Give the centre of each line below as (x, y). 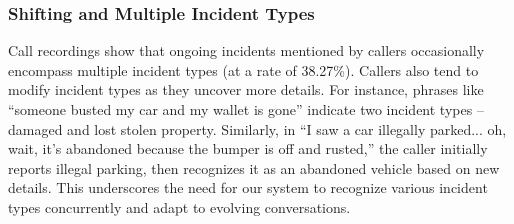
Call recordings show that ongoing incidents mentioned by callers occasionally (246, 50)
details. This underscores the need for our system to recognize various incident (248, 187)
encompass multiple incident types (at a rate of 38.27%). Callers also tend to (243, 69)
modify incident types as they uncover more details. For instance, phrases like (246, 89)
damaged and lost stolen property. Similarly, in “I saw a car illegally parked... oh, (257, 128)
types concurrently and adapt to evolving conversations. (179, 206)
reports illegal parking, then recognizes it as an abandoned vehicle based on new (254, 167)
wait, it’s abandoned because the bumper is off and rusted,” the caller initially (248, 148)
